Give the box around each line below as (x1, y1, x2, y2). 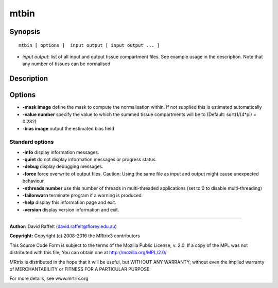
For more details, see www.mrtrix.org (9, 275, 89, 282)
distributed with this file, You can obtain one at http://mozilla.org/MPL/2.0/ (9, 249, 167, 256)
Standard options (9, 139, 54, 146)
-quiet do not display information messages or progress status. (22, 156, 157, 162)
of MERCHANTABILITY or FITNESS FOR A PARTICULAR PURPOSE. (9, 266, 151, 272)
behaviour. (22, 178, 45, 184)
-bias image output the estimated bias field (22, 126, 114, 132)
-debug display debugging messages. (22, 163, 104, 169)
